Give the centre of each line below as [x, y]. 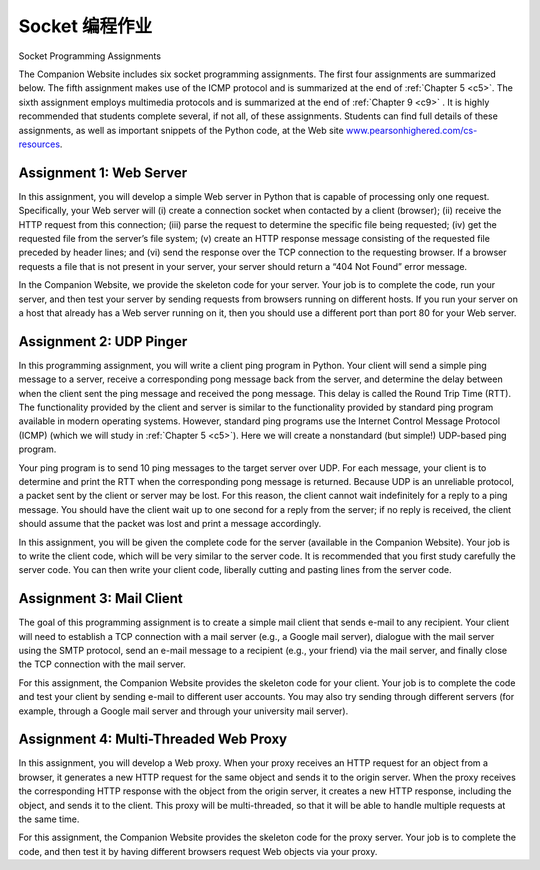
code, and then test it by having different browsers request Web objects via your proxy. [198, 851]
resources [39, 144]
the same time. [49, 819]
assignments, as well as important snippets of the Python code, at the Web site [181, 130]
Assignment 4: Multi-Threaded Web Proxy [153, 739]
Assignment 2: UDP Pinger [103, 341]
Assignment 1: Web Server [103, 172]
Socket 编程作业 [85, 26]
